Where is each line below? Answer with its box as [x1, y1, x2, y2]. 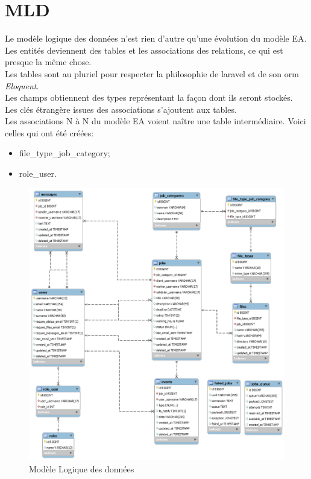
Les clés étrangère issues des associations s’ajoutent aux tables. [5, 103, 237, 115]
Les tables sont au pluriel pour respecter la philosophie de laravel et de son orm [5, 67, 299, 80]
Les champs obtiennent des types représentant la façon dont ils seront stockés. [5, 91, 293, 104]
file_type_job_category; [19, 147, 110, 159]
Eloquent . [5, 79, 39, 92]
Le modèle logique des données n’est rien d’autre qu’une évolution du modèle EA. [5, 32, 307, 45]
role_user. [19, 167, 57, 180]
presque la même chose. [5, 56, 92, 68]
